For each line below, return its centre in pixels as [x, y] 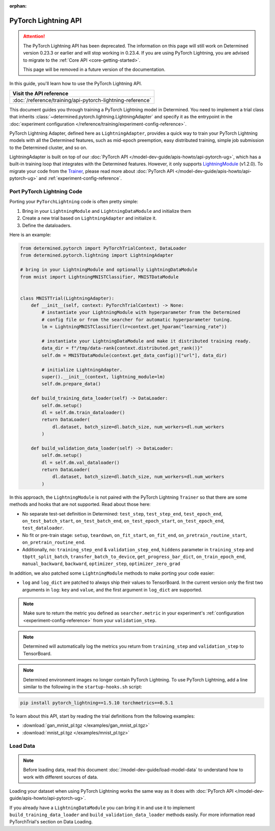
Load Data [22, 746]
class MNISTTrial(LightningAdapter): [67, 298]
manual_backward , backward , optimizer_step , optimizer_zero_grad [101, 564]
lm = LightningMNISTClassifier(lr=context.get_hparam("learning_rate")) [134, 327]
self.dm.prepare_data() [71, 384]
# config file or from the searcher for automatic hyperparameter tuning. [137, 320]
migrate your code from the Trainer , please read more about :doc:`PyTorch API [92, 171]
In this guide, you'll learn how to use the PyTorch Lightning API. [76, 84]
